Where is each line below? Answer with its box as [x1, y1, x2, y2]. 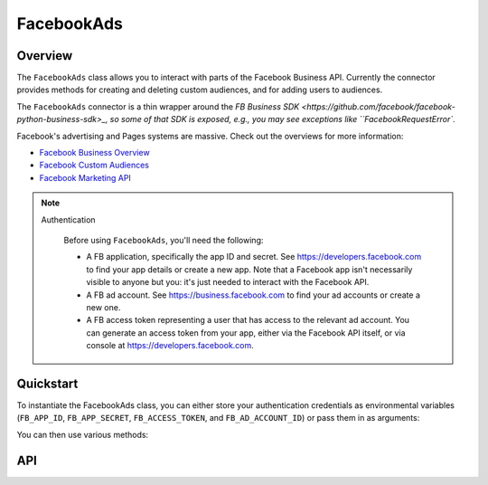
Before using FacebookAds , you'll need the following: [63, 234, 264, 245]
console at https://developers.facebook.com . [86, 340, 255, 351]
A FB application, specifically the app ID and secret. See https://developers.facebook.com [86, 252, 422, 262]
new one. [86, 301, 121, 312]
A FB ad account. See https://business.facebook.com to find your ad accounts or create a [86, 290, 420, 300]
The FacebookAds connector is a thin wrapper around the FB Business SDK [16, 100, 300, 112]
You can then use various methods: [16, 429, 149, 440]
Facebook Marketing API [39, 172, 131, 183]
